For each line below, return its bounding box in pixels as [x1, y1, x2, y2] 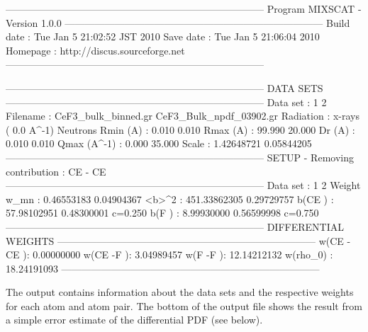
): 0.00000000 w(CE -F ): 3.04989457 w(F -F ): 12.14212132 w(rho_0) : [23, 247, 333, 262]
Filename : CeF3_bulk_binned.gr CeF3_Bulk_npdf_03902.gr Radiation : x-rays [6, 108, 360, 123]
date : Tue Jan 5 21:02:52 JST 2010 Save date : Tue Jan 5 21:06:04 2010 [6, 29, 320, 44]
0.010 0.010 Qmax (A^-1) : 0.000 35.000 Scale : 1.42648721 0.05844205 [6, 136, 312, 151]
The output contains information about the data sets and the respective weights [6, 285, 354, 299]
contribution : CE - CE [6, 164, 106, 178]
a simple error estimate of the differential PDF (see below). [6, 312, 263, 327]
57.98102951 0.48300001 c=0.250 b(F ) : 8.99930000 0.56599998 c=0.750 [6, 205, 319, 220]
